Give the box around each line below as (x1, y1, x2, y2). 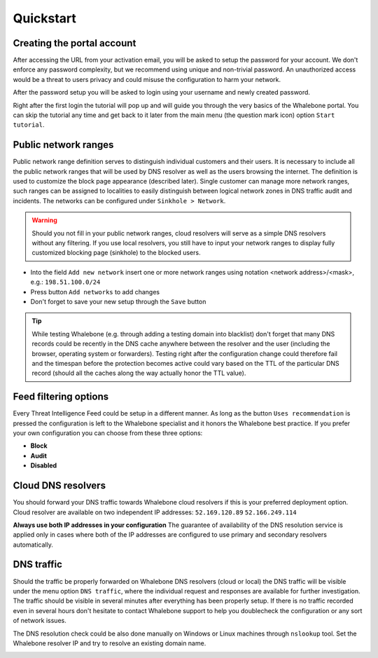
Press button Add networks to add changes (30, 287, 160, 296)
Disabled (30, 461, 57, 469)
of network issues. (13, 617, 66, 625)
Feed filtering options (13, 391, 109, 403)
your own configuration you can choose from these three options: (13, 429, 203, 437)
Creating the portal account (13, 37, 136, 49)
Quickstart (13, 11, 77, 26)
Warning (31, 216, 57, 224)
